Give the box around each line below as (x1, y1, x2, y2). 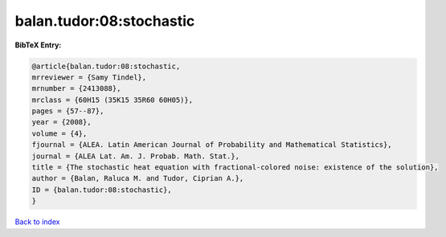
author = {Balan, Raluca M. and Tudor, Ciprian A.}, (31, 174, 244, 183)
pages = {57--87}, (31, 107, 104, 116)
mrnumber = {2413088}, (31, 84, 121, 93)
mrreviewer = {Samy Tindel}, (31, 72, 147, 82)
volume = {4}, (31, 129, 88, 138)
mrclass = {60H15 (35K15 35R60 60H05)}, (31, 95, 193, 104)
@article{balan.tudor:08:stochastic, (31, 61, 181, 71)
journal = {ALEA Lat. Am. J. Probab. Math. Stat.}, (31, 151, 240, 161)
